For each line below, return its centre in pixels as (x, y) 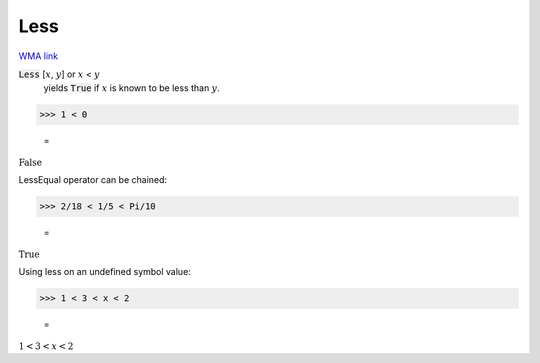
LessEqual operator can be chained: (93, 180)
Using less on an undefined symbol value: (105, 272)
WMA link (38, 56)
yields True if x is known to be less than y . (131, 88)
